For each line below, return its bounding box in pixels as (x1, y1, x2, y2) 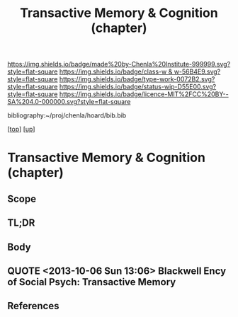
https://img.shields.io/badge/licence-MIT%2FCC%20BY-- (59, 90, 229, 98)
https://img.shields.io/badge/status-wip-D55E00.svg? (59, 83, 217, 91)
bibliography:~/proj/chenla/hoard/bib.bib (7, 111, 127, 120)
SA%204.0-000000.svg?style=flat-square (7, 98, 131, 106)
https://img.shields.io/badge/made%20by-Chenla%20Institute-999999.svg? (7, 60, 231, 69)
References (7, 300, 59, 312)
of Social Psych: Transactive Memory (7, 276, 176, 288)
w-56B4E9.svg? (174, 67, 221, 76)
